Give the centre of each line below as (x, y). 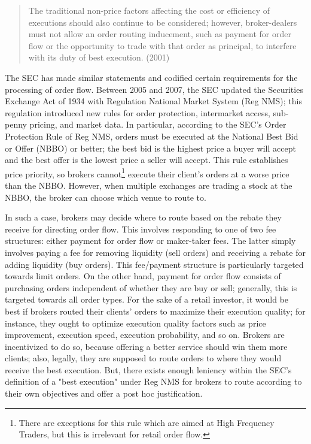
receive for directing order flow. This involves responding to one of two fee (141, 229)
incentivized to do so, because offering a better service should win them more (146, 346)
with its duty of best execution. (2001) (99, 57)
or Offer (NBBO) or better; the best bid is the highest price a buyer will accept (150, 148)
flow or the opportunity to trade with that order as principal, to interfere (162, 45)
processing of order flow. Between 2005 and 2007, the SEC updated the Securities (154, 89)
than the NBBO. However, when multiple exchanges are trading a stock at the (149, 185)
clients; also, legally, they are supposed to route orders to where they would (143, 358)
